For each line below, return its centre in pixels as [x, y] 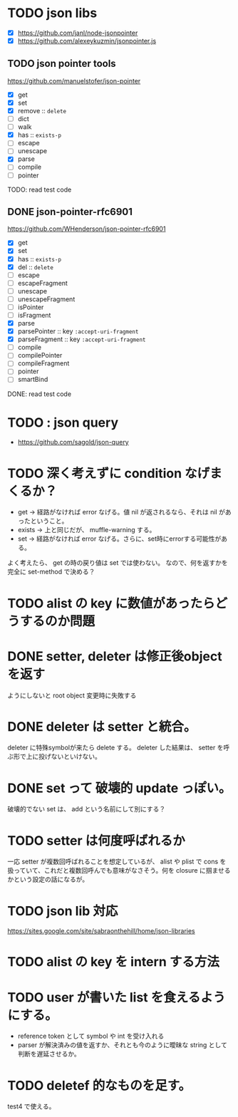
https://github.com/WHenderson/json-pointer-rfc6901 [87, 229]
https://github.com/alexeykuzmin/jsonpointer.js [87, 41]
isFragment [34, 315]
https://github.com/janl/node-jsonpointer [78, 33]
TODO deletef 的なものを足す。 [99, 1085]
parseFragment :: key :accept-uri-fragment [82, 339]
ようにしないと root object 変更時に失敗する [72, 695]
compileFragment [43, 363]
